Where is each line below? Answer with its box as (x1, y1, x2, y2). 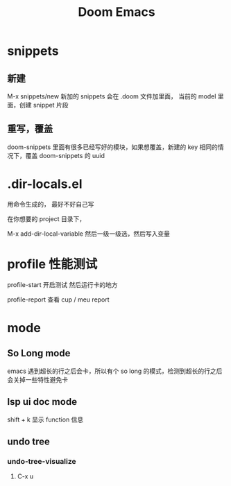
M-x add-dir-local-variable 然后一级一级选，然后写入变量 (7, 229, 170, 238)
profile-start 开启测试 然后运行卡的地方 (7, 280, 118, 288)
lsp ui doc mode (7, 396, 78, 408)
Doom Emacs (78, 4, 155, 20)
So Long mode (7, 347, 71, 359)
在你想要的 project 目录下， (7, 214, 86, 223)
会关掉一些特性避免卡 (7, 375, 68, 383)
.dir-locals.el (7, 176, 83, 191)
